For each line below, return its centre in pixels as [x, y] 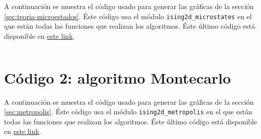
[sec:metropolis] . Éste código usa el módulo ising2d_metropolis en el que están [128, 112]
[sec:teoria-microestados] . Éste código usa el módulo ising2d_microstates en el [128, 16]
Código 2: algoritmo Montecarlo [118, 77]
